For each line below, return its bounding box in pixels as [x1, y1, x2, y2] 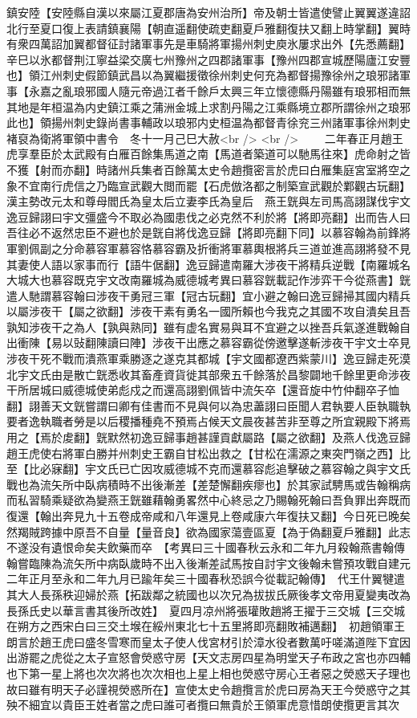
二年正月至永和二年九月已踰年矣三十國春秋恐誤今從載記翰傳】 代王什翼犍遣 [6, 570, 405, 587]
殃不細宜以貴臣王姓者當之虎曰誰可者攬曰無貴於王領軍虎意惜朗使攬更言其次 [6, 696, 399, 713]
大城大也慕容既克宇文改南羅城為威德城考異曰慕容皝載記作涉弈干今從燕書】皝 [6, 271, 411, 288]
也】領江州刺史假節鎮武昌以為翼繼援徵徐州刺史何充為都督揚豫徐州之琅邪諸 [6, 67, 399, 84]
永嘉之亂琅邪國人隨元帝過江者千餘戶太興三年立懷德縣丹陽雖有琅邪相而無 [28, 82, 411, 99]
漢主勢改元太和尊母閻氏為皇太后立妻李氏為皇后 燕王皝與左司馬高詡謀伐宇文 [6, 193, 411, 210]
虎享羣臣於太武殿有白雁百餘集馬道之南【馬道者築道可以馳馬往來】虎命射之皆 [6, 145, 411, 162]
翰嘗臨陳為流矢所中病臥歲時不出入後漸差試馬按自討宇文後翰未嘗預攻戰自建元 [6, 554, 411, 571]
